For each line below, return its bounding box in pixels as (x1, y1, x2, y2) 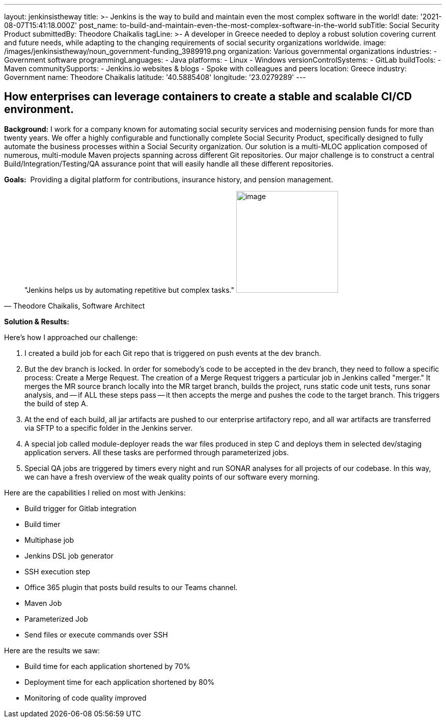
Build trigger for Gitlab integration (24, 504, 136, 513)
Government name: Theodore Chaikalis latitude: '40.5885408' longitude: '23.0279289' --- (4, 73, 306, 81)
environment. (4, 103, 74, 116)
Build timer (24, 519, 61, 529)
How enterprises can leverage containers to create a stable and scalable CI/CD (4, 90, 412, 103)
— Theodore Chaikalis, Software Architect (4, 301, 145, 310)
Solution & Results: (4, 317, 69, 326)
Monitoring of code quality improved (24, 693, 147, 702)
